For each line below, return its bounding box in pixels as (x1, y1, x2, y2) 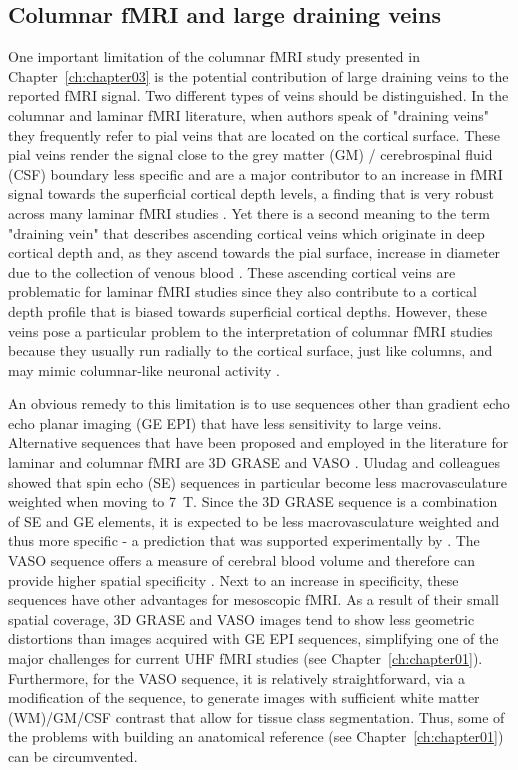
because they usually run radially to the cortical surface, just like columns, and (8, 340, 493, 361)
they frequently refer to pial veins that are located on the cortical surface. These (8, 124, 500, 145)
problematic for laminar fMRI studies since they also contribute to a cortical (8, 281, 477, 302)
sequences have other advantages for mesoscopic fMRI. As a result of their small (8, 589, 499, 610)
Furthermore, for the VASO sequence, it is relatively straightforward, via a (8, 667, 465, 688)
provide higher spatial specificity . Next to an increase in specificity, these (8, 569, 459, 590)
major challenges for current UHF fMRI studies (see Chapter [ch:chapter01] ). (8, 648, 483, 669)
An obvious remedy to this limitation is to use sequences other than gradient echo (8, 393, 510, 414)
